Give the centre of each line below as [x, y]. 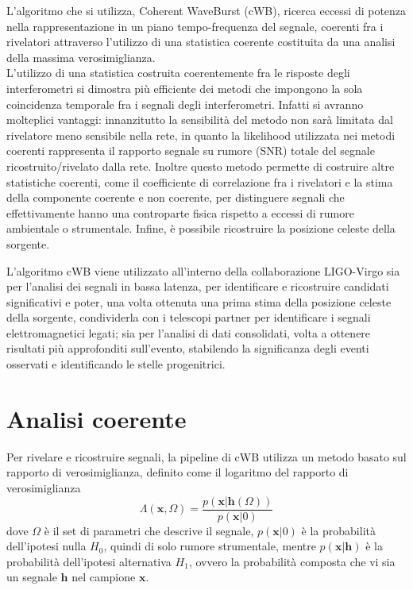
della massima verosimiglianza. [81, 57]
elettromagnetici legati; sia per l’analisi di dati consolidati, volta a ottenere [189, 332]
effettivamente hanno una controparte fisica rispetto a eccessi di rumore [180, 212]
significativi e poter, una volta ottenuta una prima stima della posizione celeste [199, 301]
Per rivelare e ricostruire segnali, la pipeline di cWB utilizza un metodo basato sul [206, 456]
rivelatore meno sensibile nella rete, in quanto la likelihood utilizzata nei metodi [201, 135]
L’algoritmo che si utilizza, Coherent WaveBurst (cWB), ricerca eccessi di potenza [206, 10]
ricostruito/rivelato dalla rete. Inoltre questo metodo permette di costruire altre [201, 166]
